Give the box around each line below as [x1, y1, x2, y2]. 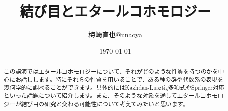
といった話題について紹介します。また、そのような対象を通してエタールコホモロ [3, 92, 224, 100]
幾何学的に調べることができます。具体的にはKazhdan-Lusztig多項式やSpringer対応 [3, 83, 225, 92]
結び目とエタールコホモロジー [20, 1, 211, 21]
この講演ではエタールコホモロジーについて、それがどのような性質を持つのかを [3, 67, 218, 75]
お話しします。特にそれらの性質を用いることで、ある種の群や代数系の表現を [15, 75, 224, 83]
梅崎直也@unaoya [88, 29, 143, 39]
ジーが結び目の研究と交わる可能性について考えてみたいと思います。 [3, 99, 189, 108]
